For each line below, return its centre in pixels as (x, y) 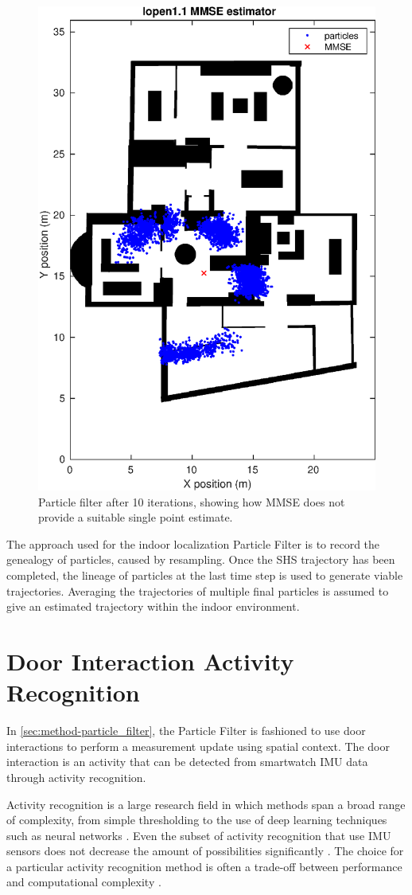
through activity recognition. (76, 777)
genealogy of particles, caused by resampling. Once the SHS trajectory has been (201, 559)
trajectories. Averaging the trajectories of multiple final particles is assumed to (198, 590)
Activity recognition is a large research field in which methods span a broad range (206, 804)
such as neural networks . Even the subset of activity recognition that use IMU (199, 835)
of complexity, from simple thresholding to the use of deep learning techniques (197, 820)
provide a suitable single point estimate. (136, 517)
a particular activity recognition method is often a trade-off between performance (204, 866)
